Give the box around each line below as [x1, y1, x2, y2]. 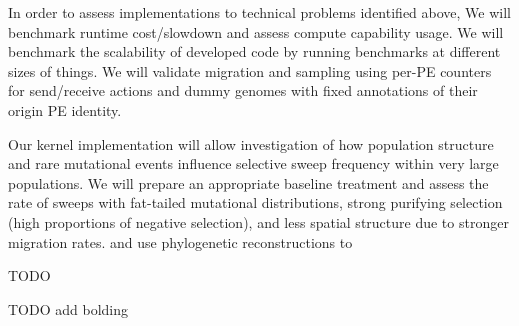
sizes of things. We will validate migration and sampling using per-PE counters [8, 60, 492, 81]
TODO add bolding [8, 298, 129, 319]
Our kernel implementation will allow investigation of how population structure [8, 133, 494, 154]
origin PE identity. [8, 99, 122, 120]
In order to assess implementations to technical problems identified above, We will [8, 2, 511, 22]
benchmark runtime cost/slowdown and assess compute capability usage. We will [8, 21, 504, 42]
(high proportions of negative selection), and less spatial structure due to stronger [8, 211, 509, 232]
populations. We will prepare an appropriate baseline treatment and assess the [8, 172, 489, 193]
